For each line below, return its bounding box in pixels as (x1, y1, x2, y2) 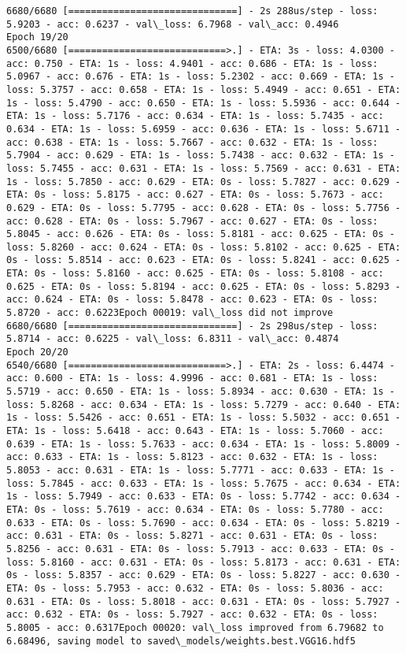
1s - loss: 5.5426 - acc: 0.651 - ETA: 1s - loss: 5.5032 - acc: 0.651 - (6, 412, 401, 424)
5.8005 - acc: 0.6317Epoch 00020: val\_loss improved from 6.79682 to (6, 621, 384, 633)
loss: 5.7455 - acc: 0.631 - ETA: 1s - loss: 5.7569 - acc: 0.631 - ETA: (6, 162, 401, 174)
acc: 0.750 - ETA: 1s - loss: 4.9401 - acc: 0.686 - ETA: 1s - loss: (6, 58, 378, 69)
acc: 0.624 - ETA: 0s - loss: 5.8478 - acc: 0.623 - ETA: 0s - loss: (6, 294, 378, 306)
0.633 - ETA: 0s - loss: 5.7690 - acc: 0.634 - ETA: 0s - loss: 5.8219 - (6, 517, 401, 529)
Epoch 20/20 (6, 347, 68, 358)
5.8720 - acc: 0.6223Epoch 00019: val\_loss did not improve (6, 307, 334, 319)
